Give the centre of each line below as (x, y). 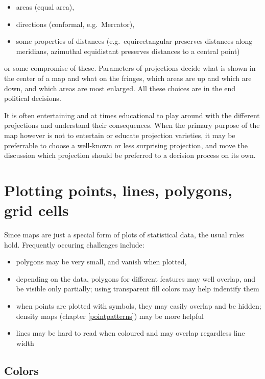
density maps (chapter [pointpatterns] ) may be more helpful (110, 316)
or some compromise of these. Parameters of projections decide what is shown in (130, 68)
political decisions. (33, 98)
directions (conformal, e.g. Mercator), (75, 24)
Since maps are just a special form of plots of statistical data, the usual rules (124, 235)
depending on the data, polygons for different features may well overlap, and (136, 278)
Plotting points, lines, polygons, (118, 190)
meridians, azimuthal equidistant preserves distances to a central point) (128, 51)
